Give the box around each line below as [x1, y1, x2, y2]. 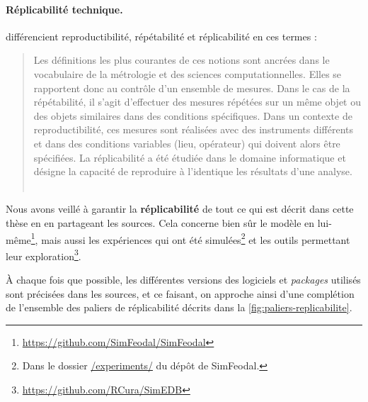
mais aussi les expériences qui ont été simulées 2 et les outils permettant [41, 230, 350, 247]
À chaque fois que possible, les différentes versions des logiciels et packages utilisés [6, 272, 361, 287]
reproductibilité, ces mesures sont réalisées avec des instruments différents [33, 122, 354, 137]
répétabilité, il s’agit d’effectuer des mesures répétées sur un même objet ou [33, 94, 362, 109]
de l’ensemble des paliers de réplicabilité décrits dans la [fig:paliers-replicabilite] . [6, 300, 352, 315]
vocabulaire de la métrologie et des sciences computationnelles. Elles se [33, 66, 342, 81]
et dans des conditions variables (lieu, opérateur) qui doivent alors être [33, 135, 340, 150]
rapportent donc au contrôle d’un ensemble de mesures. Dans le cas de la [33, 80, 350, 95]
